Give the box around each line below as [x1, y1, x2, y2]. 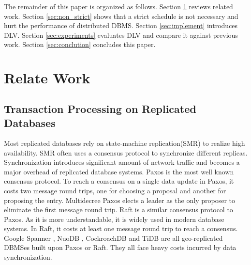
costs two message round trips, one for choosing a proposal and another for [4, 185, 226, 195]
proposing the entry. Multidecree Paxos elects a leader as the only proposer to [4, 195, 235, 205]
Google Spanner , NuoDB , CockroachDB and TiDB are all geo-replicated [4, 233, 223, 243]
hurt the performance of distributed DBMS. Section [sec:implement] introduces [4, 20, 238, 31]
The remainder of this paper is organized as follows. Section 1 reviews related [4, 1, 233, 11]
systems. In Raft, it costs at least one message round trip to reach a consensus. [4, 223, 238, 234]
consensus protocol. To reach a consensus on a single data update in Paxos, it [4, 176, 234, 186]
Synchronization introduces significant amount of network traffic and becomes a [4, 157, 240, 167]
